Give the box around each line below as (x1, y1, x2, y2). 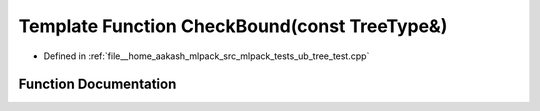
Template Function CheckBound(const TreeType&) (18, 15, 448, 37)
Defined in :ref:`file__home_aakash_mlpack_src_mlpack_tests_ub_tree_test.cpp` (43, 50, 370, 62)
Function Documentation (18, 76, 177, 93)
